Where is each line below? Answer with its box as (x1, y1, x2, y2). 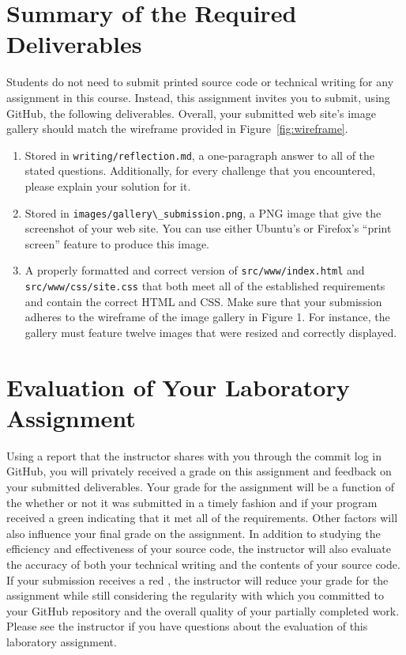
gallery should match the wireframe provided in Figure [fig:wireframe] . (6, 120, 348, 137)
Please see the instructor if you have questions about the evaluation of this (6, 618, 368, 634)
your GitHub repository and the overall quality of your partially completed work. (6, 602, 400, 619)
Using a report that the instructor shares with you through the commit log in (6, 447, 382, 464)
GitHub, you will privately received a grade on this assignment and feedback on (6, 463, 392, 479)
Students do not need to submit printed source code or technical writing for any (6, 74, 394, 90)
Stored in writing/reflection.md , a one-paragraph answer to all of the (24, 146, 375, 163)
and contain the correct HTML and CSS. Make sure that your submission (24, 293, 382, 309)
